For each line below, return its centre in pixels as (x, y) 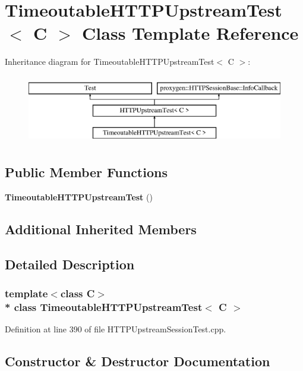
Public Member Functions (86, 172)
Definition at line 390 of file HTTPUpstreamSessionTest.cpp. (116, 329)
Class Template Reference (190, 33)
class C (78, 293)
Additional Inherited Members (101, 229)
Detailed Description (70, 264)
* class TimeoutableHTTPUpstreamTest (104, 307)
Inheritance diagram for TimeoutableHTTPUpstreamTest (110, 62)
